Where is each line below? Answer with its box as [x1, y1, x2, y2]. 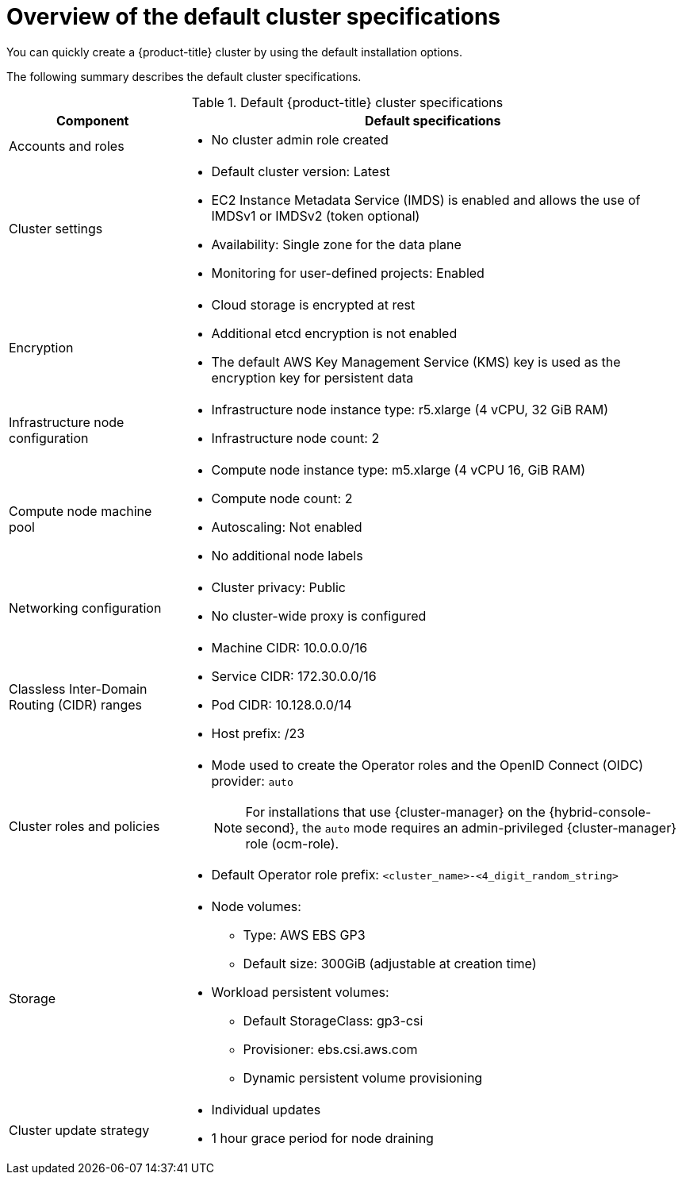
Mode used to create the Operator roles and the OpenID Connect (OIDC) [211, 756, 643, 773]
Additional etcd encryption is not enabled [211, 325, 458, 341]
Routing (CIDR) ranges [9, 696, 143, 713]
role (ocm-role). [245, 835, 339, 852]
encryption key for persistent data [211, 369, 414, 386]
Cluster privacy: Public [211, 579, 346, 595]
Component [56, 112, 129, 129]
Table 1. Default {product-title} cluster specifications [191, 94, 504, 110]
